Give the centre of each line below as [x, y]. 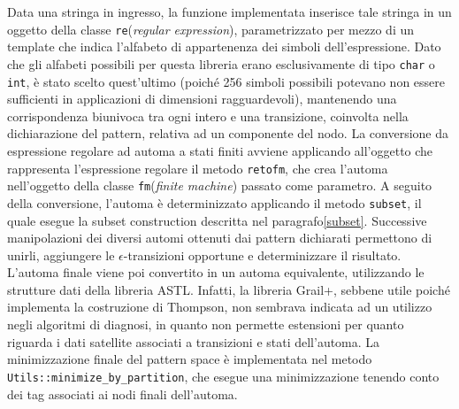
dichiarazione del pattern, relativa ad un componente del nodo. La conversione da [228, 133]
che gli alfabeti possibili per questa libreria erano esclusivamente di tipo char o [221, 63]
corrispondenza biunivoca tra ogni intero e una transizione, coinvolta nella [208, 116]
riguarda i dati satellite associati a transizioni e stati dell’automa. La [194, 341]
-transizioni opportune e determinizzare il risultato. [262, 255]
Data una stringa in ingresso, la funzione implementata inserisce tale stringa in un [229, 12]
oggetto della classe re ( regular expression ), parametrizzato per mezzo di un [210, 29]
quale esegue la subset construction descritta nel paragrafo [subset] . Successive [217, 220]
